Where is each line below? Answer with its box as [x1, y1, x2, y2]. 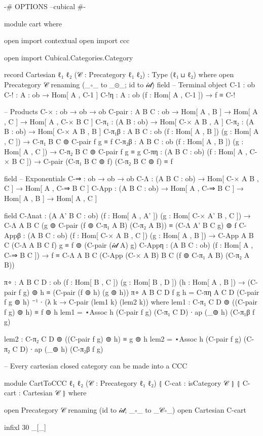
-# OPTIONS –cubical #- [4, 1, 86, 11]
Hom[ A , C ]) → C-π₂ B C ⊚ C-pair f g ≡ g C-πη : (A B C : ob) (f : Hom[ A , [4, 146, 247, 156]
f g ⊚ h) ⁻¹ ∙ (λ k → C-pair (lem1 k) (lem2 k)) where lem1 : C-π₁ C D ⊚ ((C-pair [4, 296, 257, 307]
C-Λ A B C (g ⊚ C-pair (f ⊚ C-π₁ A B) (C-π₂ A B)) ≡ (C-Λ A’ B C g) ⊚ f [4, 220, 237, 230]
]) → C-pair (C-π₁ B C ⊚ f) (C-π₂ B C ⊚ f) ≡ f [26, 156, 173, 166]
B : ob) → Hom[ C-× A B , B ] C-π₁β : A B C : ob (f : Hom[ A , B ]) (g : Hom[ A [4, 126, 259, 137]
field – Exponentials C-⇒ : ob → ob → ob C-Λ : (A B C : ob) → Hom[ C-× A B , [4, 173, 259, 183]
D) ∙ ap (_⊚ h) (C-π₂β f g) [20, 343, 103, 354]
